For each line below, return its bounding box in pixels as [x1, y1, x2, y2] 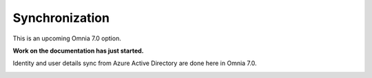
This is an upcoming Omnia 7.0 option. [12, 34, 122, 42]
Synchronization [12, 10, 110, 25]
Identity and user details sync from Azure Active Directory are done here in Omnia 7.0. [12, 59, 257, 68]
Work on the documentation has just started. [12, 47, 144, 55]
